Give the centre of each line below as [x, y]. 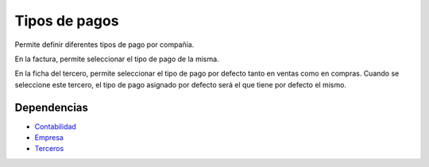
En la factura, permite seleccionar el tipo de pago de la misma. [117, 59]
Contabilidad [56, 126]
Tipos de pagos [67, 21]
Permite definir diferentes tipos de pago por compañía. [104, 45]
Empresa [49, 138]
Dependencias [52, 107]
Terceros [49, 149]
